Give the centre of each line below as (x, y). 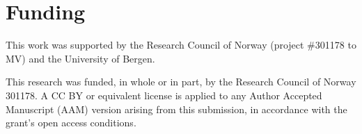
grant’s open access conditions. (71, 123)
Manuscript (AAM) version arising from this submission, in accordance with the (176, 109)
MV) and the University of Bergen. (80, 58)
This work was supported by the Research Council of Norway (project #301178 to (181, 45)
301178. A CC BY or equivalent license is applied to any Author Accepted (164, 95)
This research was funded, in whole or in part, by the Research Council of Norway (181, 82)
